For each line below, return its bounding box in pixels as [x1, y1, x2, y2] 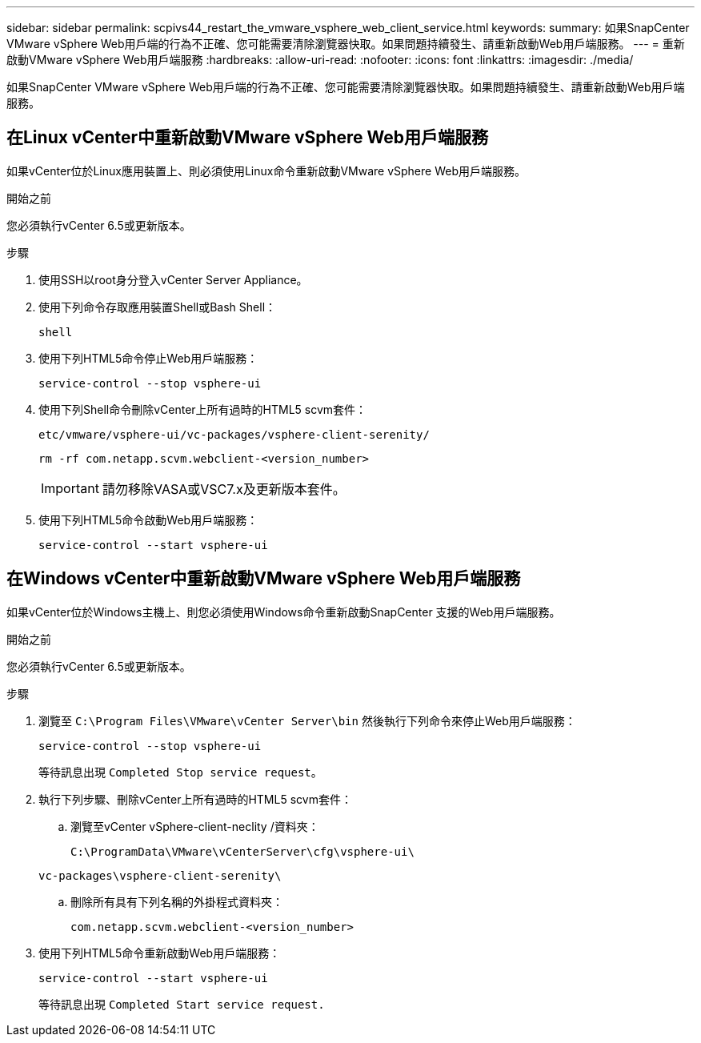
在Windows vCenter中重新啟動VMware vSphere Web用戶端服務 [6, 568, 521, 589]
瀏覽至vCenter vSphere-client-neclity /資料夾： [70, 819, 319, 833]
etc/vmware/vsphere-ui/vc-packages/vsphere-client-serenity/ [38, 427, 430, 441]
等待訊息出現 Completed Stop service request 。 [38, 764, 322, 779]
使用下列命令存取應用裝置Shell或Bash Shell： [38, 299, 277, 314]
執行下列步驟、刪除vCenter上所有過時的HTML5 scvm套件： [38, 792, 352, 806]
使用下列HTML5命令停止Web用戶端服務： [38, 351, 258, 365]
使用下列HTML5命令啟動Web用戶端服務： [38, 512, 258, 527]
